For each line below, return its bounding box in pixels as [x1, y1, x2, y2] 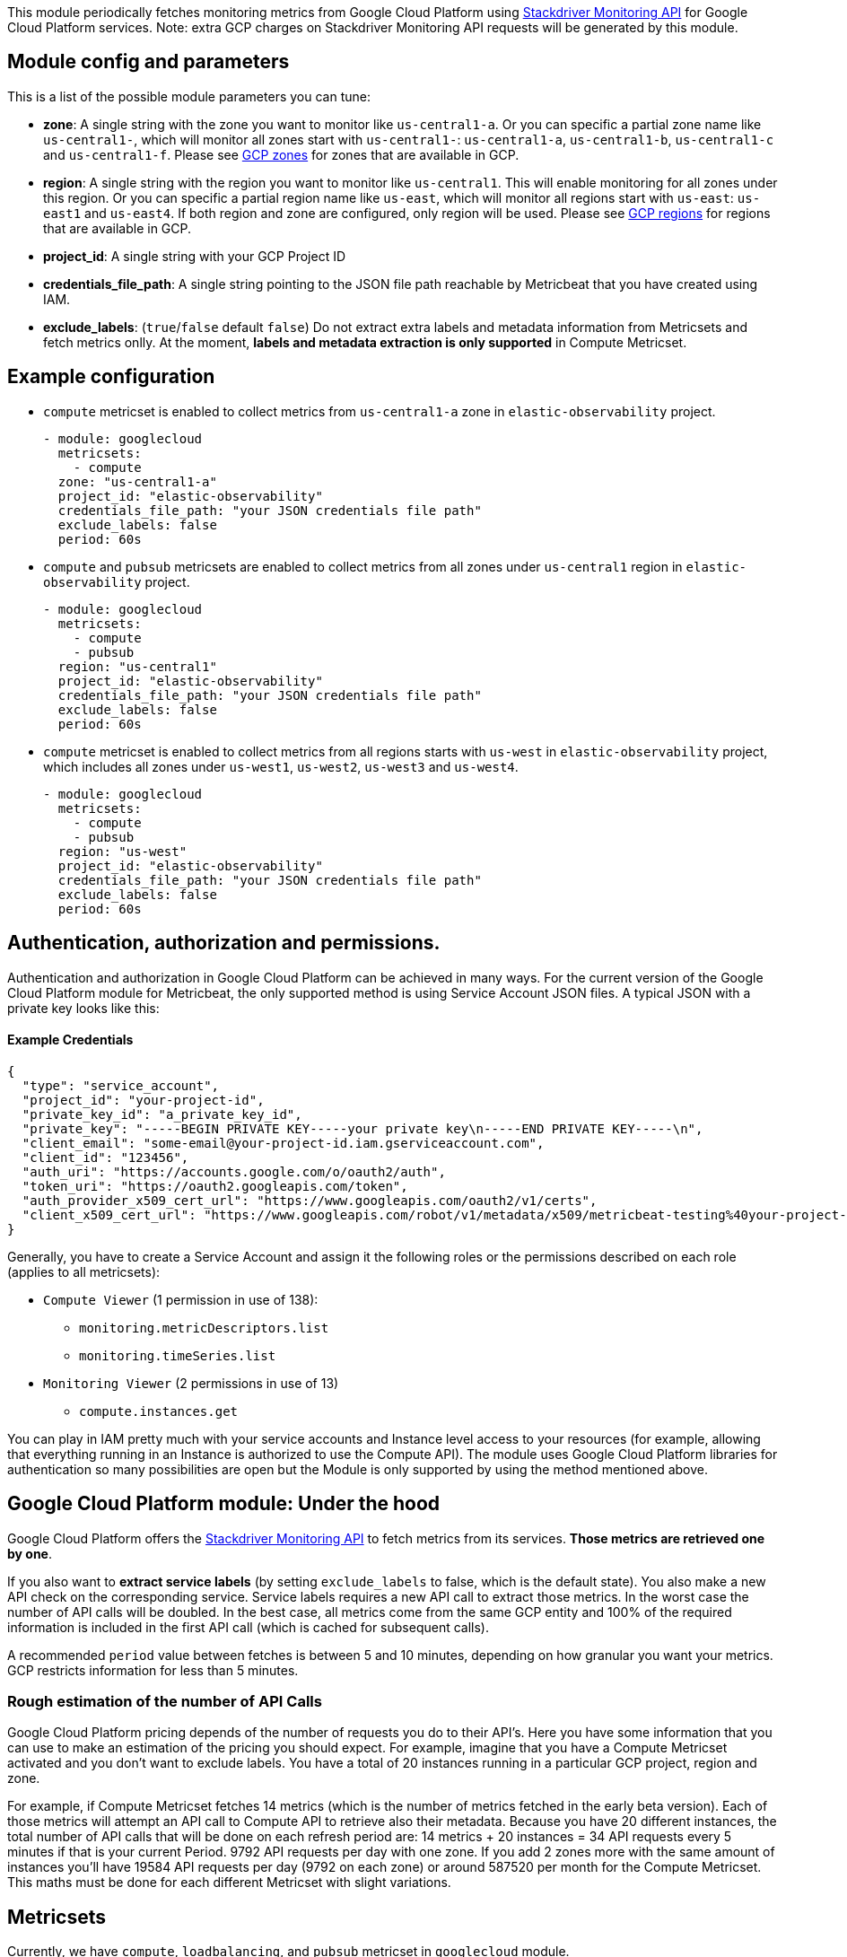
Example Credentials [7, 1032, 134, 1048]
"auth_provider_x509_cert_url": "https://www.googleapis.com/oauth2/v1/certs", [22, 1193, 598, 1208]
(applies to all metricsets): [7, 1263, 161, 1280]
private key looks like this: [7, 1000, 160, 1016]
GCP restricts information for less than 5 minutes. [7, 1662, 299, 1678]
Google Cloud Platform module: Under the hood [7, 1492, 441, 1516]
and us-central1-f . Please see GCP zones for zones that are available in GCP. [43, 146, 520, 162]
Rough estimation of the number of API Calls [7, 1691, 322, 1710]
